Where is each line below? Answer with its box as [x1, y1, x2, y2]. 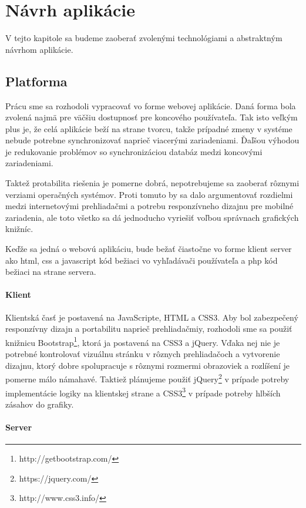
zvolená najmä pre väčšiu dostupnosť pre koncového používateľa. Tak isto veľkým [5, 111, 298, 123]
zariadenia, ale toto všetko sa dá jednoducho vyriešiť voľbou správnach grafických [5, 211, 299, 223]
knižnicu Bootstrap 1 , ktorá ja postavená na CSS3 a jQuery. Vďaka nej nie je [5, 334, 280, 348]
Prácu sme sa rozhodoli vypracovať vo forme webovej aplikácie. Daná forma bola [5, 99, 296, 112]
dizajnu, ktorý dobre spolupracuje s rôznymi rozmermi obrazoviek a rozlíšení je [5, 359, 290, 371]
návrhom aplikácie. [5, 43, 73, 55]
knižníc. [5, 223, 33, 235]
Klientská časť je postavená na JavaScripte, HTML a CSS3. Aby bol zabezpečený [5, 311, 298, 323]
